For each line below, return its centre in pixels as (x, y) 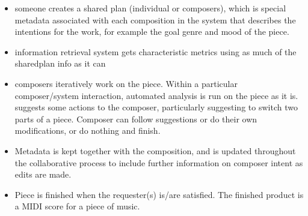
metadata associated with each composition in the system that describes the (155, 19)
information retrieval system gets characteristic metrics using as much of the (156, 51)
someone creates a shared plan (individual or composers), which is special (150, 8)
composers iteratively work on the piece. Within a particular (126, 83)
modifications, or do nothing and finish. (88, 130)
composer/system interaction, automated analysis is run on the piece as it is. (156, 95)
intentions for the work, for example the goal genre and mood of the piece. (152, 31)
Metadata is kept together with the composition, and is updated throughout (155, 150)
